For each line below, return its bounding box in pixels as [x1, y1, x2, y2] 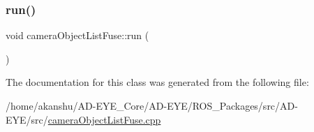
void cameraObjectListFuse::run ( [6, 28, 149, 43]
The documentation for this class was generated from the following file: [6, 75, 309, 89]
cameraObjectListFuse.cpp [47, 112, 161, 126]
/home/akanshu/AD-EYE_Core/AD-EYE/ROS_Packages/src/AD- [6, 98, 298, 112]
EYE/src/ [6, 112, 48, 126]
